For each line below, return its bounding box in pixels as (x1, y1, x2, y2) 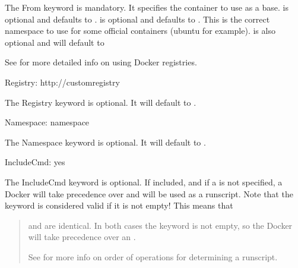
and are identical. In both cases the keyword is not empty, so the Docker (28, 219, 293, 231)
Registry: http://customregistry (5, 75, 120, 88)
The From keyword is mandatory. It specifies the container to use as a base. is (5, 1, 289, 13)
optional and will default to (5, 36, 104, 48)
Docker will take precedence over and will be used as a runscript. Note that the (5, 187, 293, 200)
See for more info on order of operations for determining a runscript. (28, 250, 278, 263)
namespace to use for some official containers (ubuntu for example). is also (5, 24, 275, 37)
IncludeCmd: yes (5, 156, 65, 168)
